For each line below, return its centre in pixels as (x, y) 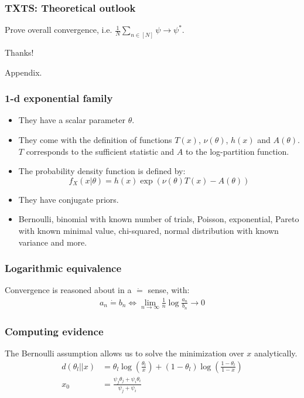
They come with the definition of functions (95, 140)
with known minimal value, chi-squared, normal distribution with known (148, 231)
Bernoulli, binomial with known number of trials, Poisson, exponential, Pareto (159, 219)
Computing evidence (54, 331)
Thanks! (19, 52)
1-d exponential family (59, 98)
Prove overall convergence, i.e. (59, 30)
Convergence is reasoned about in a (68, 290)
